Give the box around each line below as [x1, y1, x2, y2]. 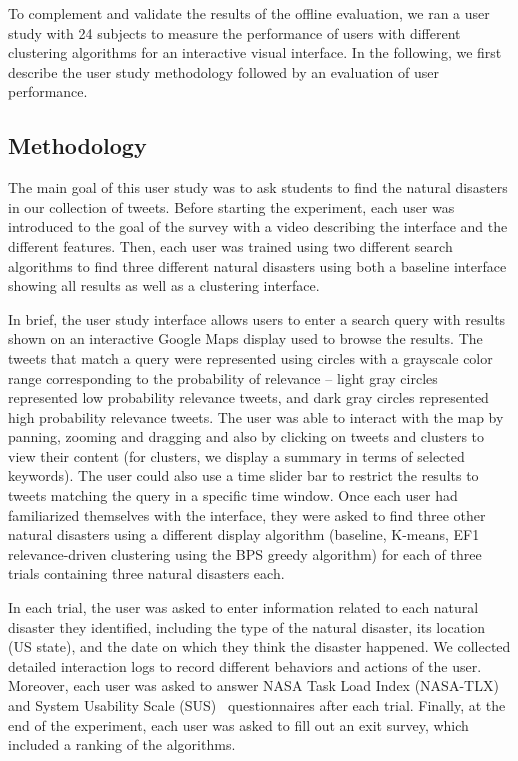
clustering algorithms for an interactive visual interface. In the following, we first [8, 42, 502, 63]
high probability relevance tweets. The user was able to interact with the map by [8, 406, 504, 427]
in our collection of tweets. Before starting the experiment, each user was [8, 196, 455, 217]
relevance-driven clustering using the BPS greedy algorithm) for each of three [8, 543, 482, 564]
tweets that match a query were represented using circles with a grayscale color [8, 347, 493, 368]
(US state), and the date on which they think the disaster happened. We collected [8, 636, 511, 657]
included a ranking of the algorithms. [8, 734, 236, 755]
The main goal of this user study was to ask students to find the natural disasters [8, 177, 508, 198]
